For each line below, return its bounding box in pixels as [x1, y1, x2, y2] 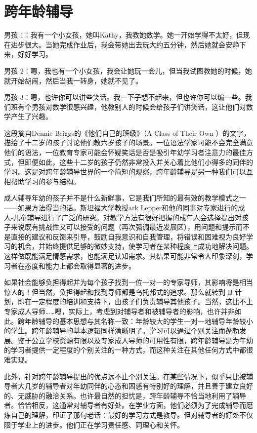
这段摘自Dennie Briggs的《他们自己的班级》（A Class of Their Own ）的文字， [4, 127, 251, 138]
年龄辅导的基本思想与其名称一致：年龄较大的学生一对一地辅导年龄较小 [24, 315, 253, 326]
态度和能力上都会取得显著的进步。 [24, 260, 135, 271]
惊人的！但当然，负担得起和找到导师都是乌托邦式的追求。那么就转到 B [4, 286, 233, 297]
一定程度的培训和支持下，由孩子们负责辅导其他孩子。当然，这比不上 [31, 296, 253, 307]
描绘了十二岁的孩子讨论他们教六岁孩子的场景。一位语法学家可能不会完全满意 [4, 137, 253, 148]
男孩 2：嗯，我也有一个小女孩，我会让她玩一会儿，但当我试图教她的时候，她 [4, 65, 252, 76]
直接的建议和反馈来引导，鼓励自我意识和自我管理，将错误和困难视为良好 [10, 231, 246, 241]
